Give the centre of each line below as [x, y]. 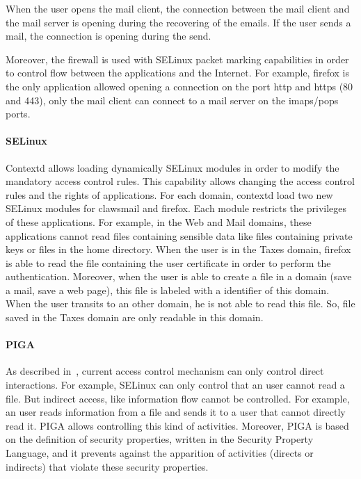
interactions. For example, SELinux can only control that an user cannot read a [175, 385]
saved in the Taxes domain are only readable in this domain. [135, 317]
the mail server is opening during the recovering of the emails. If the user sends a [178, 22]
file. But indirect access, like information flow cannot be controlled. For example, [178, 398]
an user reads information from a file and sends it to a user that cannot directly [176, 412]
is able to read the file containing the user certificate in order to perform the [168, 262]
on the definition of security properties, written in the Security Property [160, 439]
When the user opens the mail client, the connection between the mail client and [178, 8]
